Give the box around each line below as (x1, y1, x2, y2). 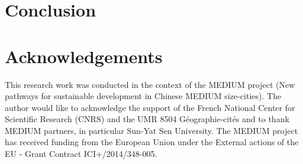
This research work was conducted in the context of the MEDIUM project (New (5, 78, 295, 90)
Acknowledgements (5, 44, 163, 68)
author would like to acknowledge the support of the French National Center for (5, 101, 295, 113)
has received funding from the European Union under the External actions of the (5, 136, 299, 148)
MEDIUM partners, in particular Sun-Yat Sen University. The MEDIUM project (5, 124, 298, 136)
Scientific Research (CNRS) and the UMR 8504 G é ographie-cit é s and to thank (5, 113, 289, 125)
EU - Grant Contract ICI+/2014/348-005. (5, 147, 157, 160)
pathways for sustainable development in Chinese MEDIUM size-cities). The (5, 90, 282, 102)
